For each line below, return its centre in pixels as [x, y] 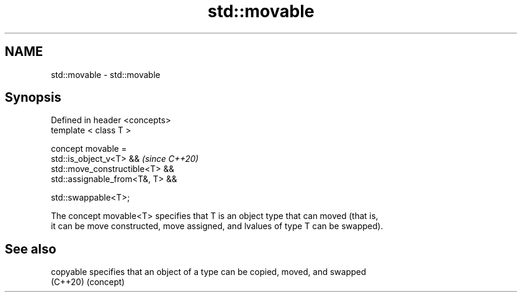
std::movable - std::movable [105, 74]
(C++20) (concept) [88, 282]
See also [31, 249]
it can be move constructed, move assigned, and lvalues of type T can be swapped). [217, 226]
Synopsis [33, 98]
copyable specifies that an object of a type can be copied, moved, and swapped [209, 272]
